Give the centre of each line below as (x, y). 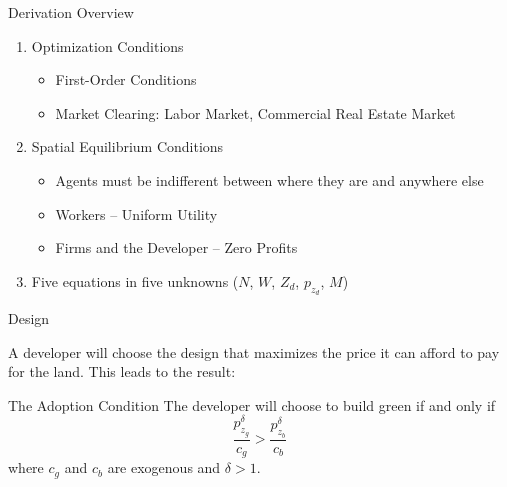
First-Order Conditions (126, 79)
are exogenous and (164, 467)
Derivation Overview (71, 12)
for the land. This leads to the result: (122, 371)
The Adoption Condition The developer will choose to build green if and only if (252, 404)
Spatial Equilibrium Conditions (127, 146)
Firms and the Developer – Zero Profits (176, 247)
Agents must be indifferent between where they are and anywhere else (269, 179)
